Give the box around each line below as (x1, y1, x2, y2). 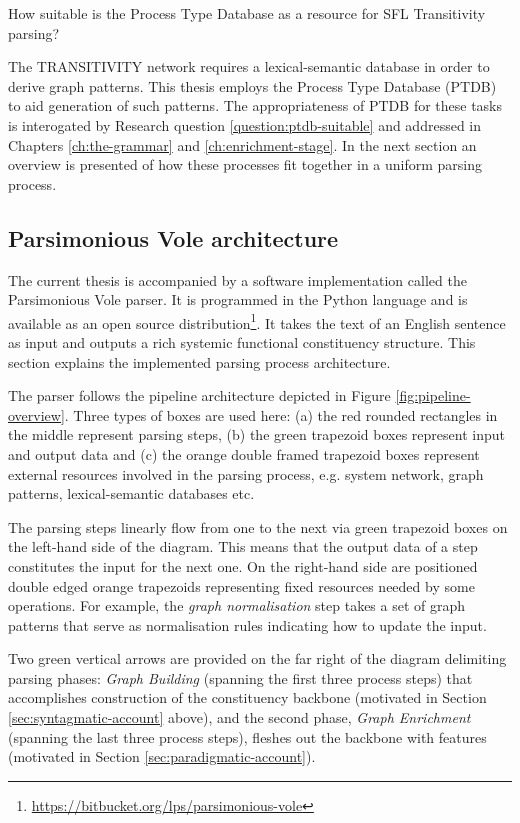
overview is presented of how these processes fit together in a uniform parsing (8, 154, 483, 175)
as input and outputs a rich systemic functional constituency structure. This (8, 331, 476, 352)
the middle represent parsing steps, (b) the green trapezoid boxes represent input (8, 424, 505, 445)
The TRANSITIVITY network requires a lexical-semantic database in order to (8, 56, 490, 77)
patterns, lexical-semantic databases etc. (8, 483, 255, 504)
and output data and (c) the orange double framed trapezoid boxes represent (8, 443, 480, 464)
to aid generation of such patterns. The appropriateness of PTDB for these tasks (8, 95, 503, 116)
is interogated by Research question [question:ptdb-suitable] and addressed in (8, 114, 482, 135)
